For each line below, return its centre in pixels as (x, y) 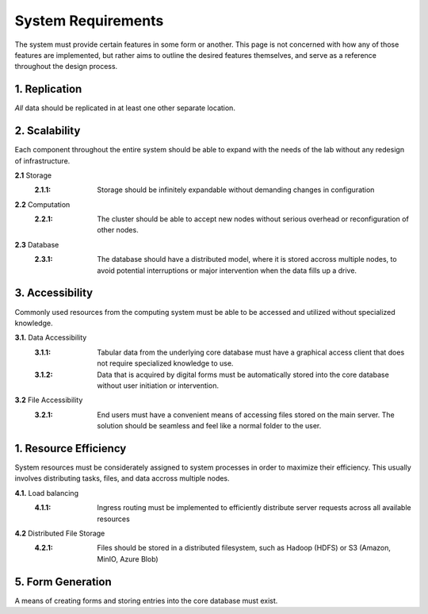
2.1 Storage (33, 175)
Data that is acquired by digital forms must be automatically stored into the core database (243, 374)
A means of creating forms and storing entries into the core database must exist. (146, 601)
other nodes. (118, 230)
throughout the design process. (66, 67)
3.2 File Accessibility (49, 400)
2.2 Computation (42, 204)
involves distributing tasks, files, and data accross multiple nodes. (122, 478)
